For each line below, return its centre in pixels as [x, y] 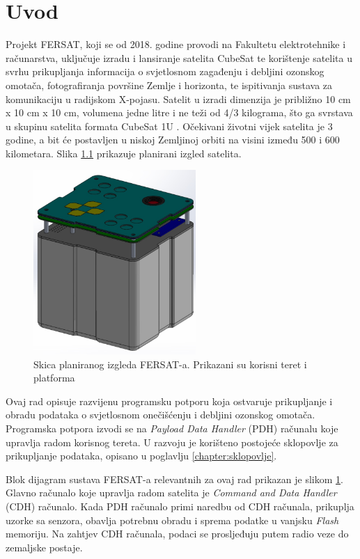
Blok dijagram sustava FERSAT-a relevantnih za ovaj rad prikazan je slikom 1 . [174, 479]
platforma [54, 378]
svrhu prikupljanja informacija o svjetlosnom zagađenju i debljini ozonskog [165, 71]
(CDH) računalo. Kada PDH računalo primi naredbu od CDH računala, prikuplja [180, 506]
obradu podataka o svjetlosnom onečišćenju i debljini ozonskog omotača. [161, 415]
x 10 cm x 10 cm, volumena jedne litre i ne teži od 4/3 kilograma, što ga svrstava [179, 112]
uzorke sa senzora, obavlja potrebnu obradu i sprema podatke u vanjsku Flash [172, 520]
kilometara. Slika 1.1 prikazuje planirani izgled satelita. [124, 153]
